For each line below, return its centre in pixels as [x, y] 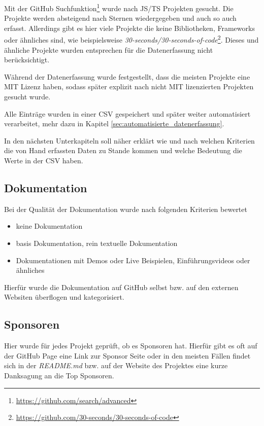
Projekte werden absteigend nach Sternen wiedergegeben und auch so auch [120, 18]
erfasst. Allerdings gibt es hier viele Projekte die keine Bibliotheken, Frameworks [129, 28]
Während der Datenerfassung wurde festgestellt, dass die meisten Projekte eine [127, 76]
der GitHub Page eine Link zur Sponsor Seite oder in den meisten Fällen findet [127, 355]
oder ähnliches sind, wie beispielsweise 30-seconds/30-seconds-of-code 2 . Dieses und [131, 39]
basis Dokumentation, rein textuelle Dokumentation [97, 243]
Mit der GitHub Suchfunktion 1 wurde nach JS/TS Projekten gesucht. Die [119, 7]
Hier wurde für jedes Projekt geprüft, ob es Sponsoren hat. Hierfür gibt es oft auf [131, 346]
